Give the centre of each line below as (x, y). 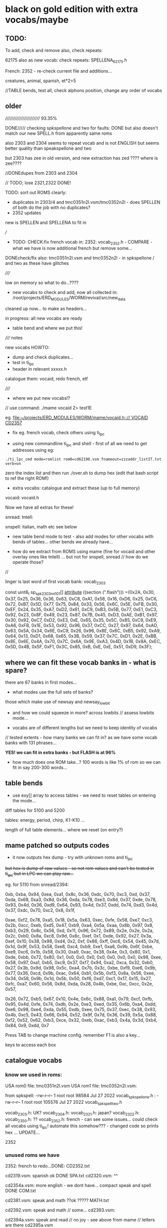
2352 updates (27, 213)
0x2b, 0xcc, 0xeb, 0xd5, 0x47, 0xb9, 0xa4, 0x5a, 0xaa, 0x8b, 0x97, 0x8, (79, 926)
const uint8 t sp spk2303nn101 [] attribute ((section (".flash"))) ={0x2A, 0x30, (80, 593)
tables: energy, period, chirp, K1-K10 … (45, 820)
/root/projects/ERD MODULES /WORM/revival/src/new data (69, 298)
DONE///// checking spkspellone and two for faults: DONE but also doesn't (82, 128)
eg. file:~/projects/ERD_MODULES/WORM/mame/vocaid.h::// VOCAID (77, 417)
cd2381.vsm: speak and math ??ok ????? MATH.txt (57, 1200)
